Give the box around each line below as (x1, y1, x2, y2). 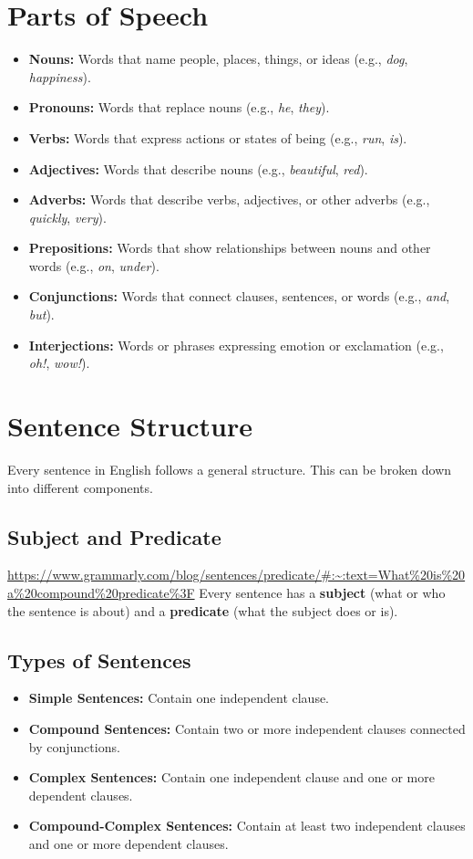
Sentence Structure (7, 407, 252, 445)
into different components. (7, 477, 153, 497)
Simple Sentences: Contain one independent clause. (28, 688, 330, 707)
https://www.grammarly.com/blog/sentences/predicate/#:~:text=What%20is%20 (7, 565, 466, 584)
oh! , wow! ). (28, 353, 90, 372)
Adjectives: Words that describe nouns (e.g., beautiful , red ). (28, 159, 368, 178)
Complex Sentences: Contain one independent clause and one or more (28, 768, 435, 787)
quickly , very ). (28, 207, 107, 226)
